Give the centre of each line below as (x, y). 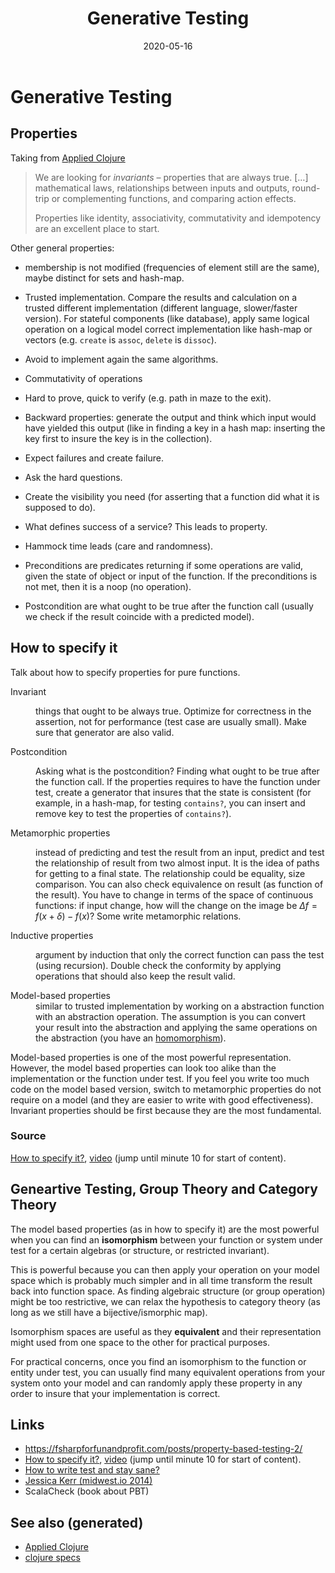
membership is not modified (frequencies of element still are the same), (172, 267)
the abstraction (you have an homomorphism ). (131, 1038)
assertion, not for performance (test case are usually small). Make (171, 721)
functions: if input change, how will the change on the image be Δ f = (176, 905)
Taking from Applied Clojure (68, 158)
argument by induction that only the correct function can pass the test (180, 954)
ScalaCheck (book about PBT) (87, 1491)
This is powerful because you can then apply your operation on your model (165, 1269)
